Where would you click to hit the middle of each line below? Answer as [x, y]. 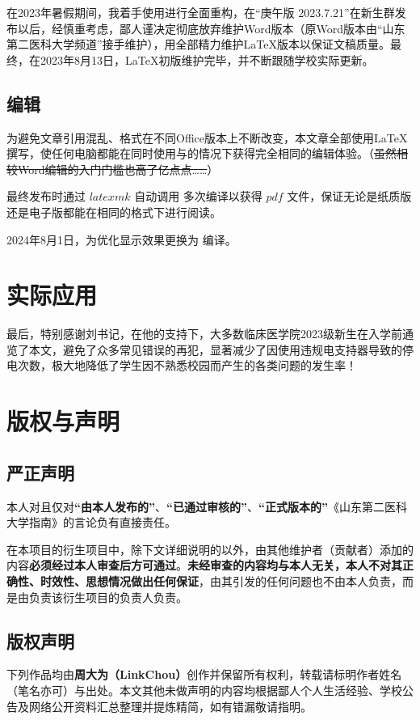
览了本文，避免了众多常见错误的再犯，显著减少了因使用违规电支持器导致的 [204, 349]
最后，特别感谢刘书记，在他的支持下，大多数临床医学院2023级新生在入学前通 [210, 334]
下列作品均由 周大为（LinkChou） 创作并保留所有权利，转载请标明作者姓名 [204, 674]
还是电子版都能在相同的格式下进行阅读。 [114, 212]
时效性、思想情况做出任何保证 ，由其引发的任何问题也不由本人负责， [221, 581]
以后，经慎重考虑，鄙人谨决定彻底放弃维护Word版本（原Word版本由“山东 [211, 28]
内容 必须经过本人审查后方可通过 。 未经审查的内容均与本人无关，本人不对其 [204, 565]
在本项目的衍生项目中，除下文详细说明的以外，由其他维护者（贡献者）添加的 [210, 549]
